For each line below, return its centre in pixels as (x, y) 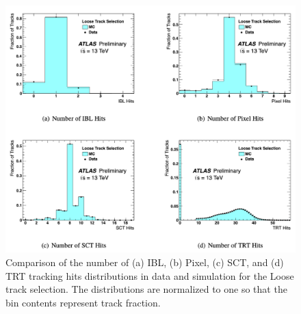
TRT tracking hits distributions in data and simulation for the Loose (150, 275)
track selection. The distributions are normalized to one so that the (146, 289)
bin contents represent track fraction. (83, 302)
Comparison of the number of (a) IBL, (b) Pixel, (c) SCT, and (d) (145, 262)
